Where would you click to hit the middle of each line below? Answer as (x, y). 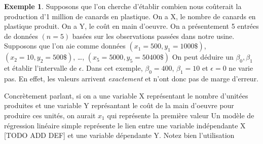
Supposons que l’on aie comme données (65, 46)
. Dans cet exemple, (112, 68)
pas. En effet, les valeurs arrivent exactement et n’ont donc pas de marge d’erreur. (131, 79)
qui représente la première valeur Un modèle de (181, 115)
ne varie (241, 68)
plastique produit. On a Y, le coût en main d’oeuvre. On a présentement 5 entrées (131, 26)
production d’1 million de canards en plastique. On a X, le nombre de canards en (130, 16)
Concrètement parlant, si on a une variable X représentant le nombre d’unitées (126, 95)
